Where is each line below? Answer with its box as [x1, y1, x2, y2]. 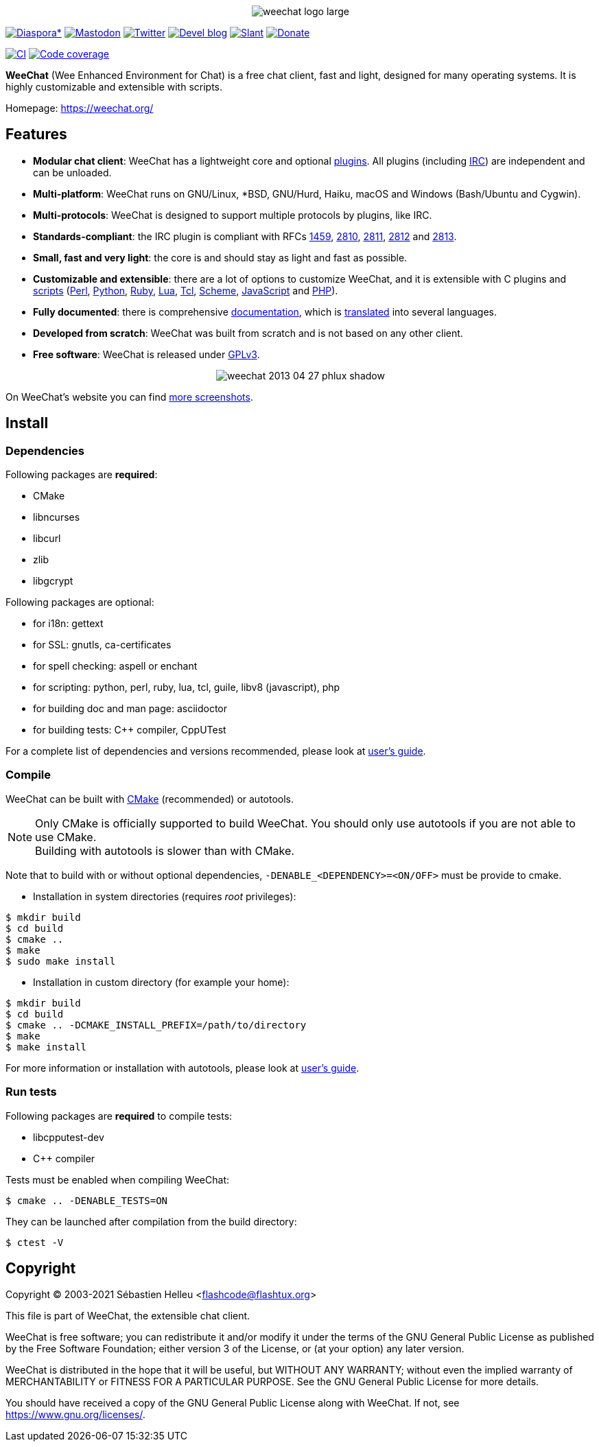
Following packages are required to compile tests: [5, 1109, 233, 1122]
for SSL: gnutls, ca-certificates [33, 639, 172, 651]
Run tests [5, 1085, 57, 1099]
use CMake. [35, 830, 97, 844]
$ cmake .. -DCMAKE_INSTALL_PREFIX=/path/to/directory [5, 1019, 307, 1031]
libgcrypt [33, 575, 73, 587]
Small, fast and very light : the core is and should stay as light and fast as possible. [33, 251, 408, 263]
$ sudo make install [5, 955, 116, 967]
